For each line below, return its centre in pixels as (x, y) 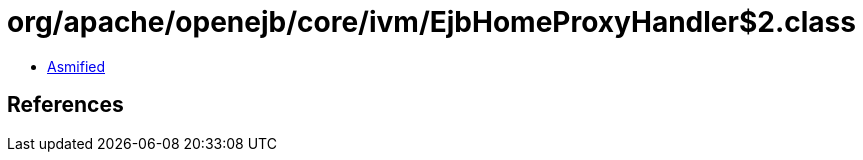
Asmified (76, 66)
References (65, 105)
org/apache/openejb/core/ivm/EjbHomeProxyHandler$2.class (431, 22)
